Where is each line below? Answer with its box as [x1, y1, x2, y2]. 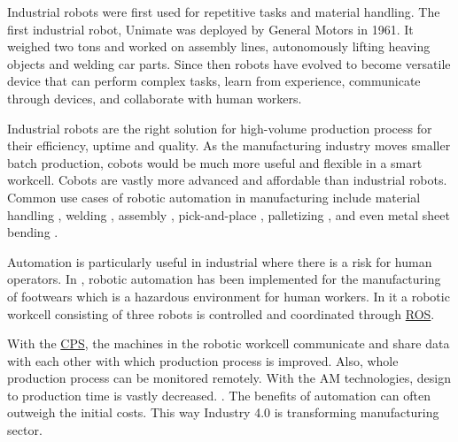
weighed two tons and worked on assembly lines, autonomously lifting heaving [7, 37, 431, 56]
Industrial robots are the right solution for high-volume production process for [7, 118, 432, 137]
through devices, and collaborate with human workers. [7, 88, 302, 107]
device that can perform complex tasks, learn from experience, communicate [7, 72, 421, 90]
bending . [7, 223, 58, 241]
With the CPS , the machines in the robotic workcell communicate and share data [7, 334, 450, 353]
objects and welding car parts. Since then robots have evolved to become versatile [7, 54, 451, 72]
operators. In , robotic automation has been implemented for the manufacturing [7, 270, 441, 288]
